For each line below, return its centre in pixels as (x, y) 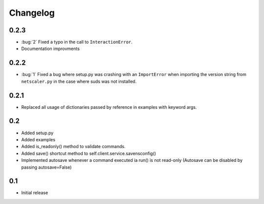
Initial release (35, 193)
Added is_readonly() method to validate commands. (73, 147)
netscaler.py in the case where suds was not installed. (79, 81)
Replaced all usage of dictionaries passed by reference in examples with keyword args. (109, 107)
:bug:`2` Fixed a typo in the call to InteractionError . (77, 42)
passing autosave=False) (46, 167)
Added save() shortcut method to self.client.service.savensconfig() (89, 153)
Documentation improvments (51, 49)
